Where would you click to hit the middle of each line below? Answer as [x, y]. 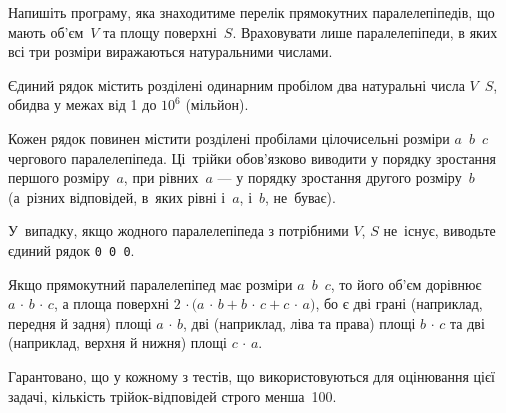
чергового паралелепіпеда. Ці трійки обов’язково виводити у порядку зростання [252, 157]
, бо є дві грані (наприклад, [399, 303]
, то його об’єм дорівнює [406, 283]
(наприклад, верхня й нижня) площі [117, 342]
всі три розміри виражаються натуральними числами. [170, 51]
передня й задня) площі [80, 322]
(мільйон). [217, 104]
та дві [467, 322]
